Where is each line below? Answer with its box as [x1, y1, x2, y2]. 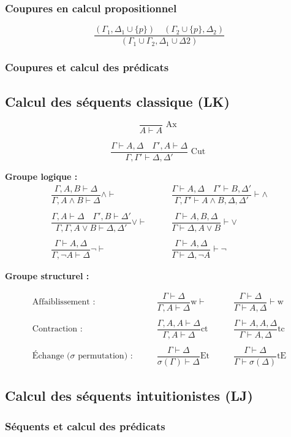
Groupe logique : [5, 169, 78, 182]
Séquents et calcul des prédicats [5, 418, 165, 433]
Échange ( [32, 352, 70, 361]
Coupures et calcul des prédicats [5, 60, 169, 75]
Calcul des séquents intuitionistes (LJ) [5, 386, 253, 405]
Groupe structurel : [5, 269, 89, 282]
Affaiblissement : [32, 298, 96, 306]
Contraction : [32, 325, 83, 334]
